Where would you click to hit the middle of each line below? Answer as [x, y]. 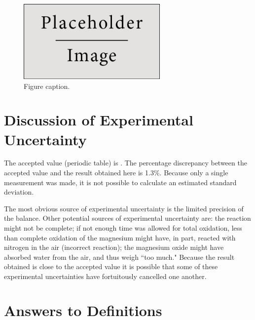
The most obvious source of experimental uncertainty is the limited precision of [124, 208]
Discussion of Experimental [99, 120]
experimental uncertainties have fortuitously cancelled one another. [105, 276]
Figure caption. [47, 86]
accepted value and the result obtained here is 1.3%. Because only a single [116, 173]
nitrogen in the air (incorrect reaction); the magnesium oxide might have [114, 247]
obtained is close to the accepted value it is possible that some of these [111, 266]
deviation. [19, 192]
